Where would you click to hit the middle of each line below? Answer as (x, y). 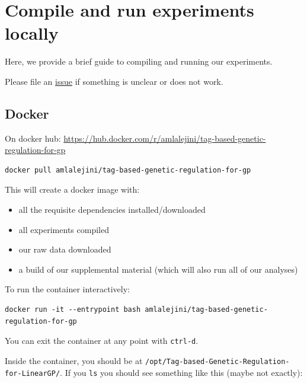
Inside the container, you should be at (74, 360)
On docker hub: (33, 138)
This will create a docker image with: (72, 189)
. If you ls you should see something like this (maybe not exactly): (181, 372)
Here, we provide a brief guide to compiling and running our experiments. (139, 61)
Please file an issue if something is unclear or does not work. (114, 81)
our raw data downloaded (65, 249)
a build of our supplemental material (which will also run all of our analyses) (158, 269)
